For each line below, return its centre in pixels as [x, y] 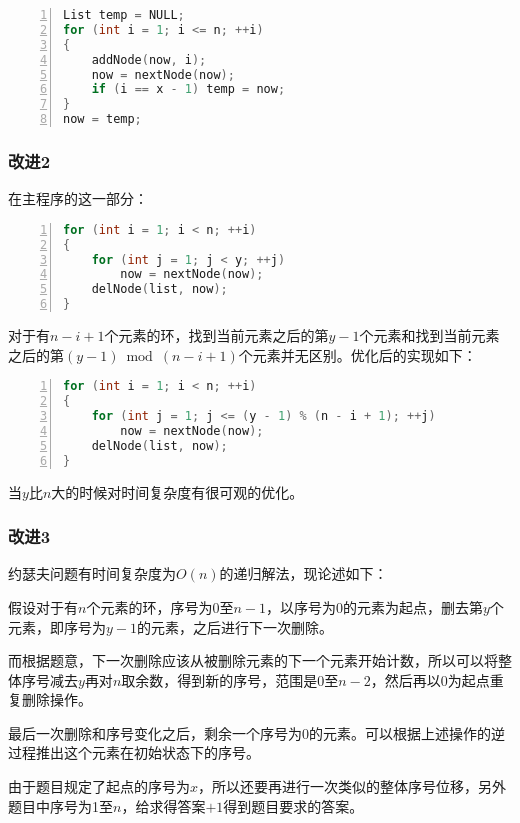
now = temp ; [102, 119]
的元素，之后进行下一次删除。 [235, 626]
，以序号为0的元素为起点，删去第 [374, 606]
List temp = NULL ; [124, 15]
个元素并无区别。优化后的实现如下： [357, 354]
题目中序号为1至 [60, 805]
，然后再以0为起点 [430, 679]
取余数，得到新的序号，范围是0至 [230, 679]
